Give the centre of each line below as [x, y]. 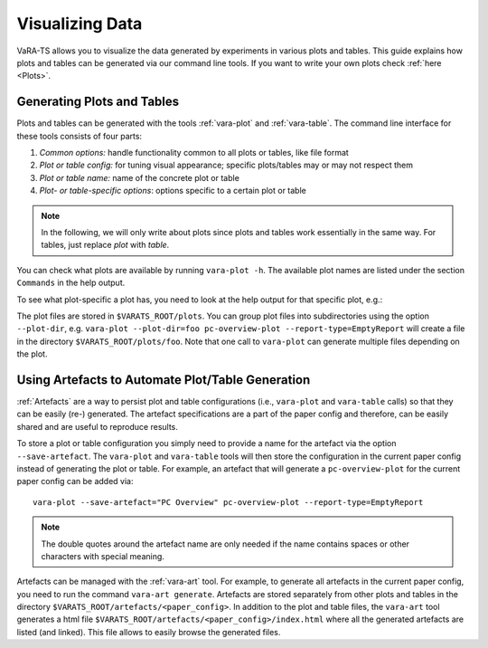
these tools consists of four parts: [80, 136]
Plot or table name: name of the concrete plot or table [139, 177]
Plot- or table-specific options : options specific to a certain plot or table [173, 191]
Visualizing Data [80, 24]
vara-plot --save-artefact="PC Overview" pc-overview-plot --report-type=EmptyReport [228, 502]
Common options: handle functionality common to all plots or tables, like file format [194, 153]
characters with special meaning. [103, 556]
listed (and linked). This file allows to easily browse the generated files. [149, 632]
